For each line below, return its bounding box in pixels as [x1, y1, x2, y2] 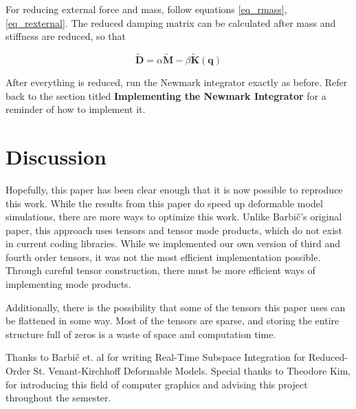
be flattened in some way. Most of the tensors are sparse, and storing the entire [5, 313, 340, 328]
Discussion [5, 142, 107, 170]
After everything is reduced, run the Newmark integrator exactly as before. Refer [5, 75, 348, 89]
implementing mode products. [5, 277, 131, 291]
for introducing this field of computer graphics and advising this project [5, 377, 308, 391]
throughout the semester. [5, 390, 111, 405]
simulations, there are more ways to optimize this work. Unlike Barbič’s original [5, 209, 342, 224]
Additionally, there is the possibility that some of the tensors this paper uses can [5, 300, 346, 314]
